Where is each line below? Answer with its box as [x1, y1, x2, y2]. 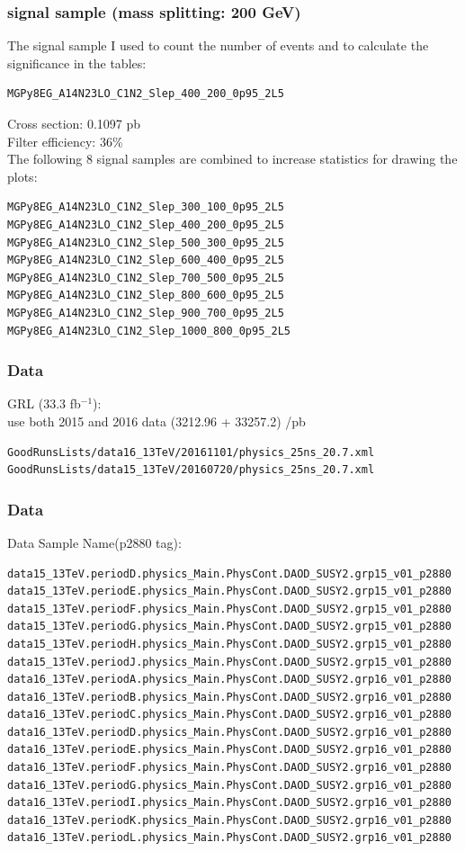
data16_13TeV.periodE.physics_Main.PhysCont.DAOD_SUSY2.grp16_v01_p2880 [7, 743, 452, 757]
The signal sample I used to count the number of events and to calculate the [7, 36, 429, 55]
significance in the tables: [7, 53, 147, 72]
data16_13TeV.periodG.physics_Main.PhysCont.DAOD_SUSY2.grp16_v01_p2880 [7, 778, 452, 792]
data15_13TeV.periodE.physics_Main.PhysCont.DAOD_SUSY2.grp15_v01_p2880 [7, 585, 452, 598]
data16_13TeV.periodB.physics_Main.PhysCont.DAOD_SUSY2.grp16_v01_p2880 [7, 690, 452, 703]
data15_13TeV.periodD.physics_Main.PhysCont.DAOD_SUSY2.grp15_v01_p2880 [7, 567, 452, 580]
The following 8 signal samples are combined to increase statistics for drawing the [7, 149, 458, 168]
